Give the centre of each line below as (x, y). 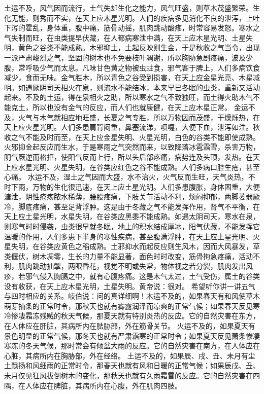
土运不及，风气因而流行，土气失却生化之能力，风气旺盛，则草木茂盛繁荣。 (128, 8)
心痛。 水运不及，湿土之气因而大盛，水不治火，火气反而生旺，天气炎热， (126, 177)
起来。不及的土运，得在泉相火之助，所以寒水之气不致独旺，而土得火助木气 (128, 97)
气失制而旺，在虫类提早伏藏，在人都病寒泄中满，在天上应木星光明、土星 (125, 37)
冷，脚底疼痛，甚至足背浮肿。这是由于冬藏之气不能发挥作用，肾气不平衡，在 (132, 206)
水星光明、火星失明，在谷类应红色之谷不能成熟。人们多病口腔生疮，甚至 (139, 167)
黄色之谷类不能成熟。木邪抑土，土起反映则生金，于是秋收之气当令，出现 (139, 47)
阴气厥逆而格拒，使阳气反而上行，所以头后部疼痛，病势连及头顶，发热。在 (128, 156)
